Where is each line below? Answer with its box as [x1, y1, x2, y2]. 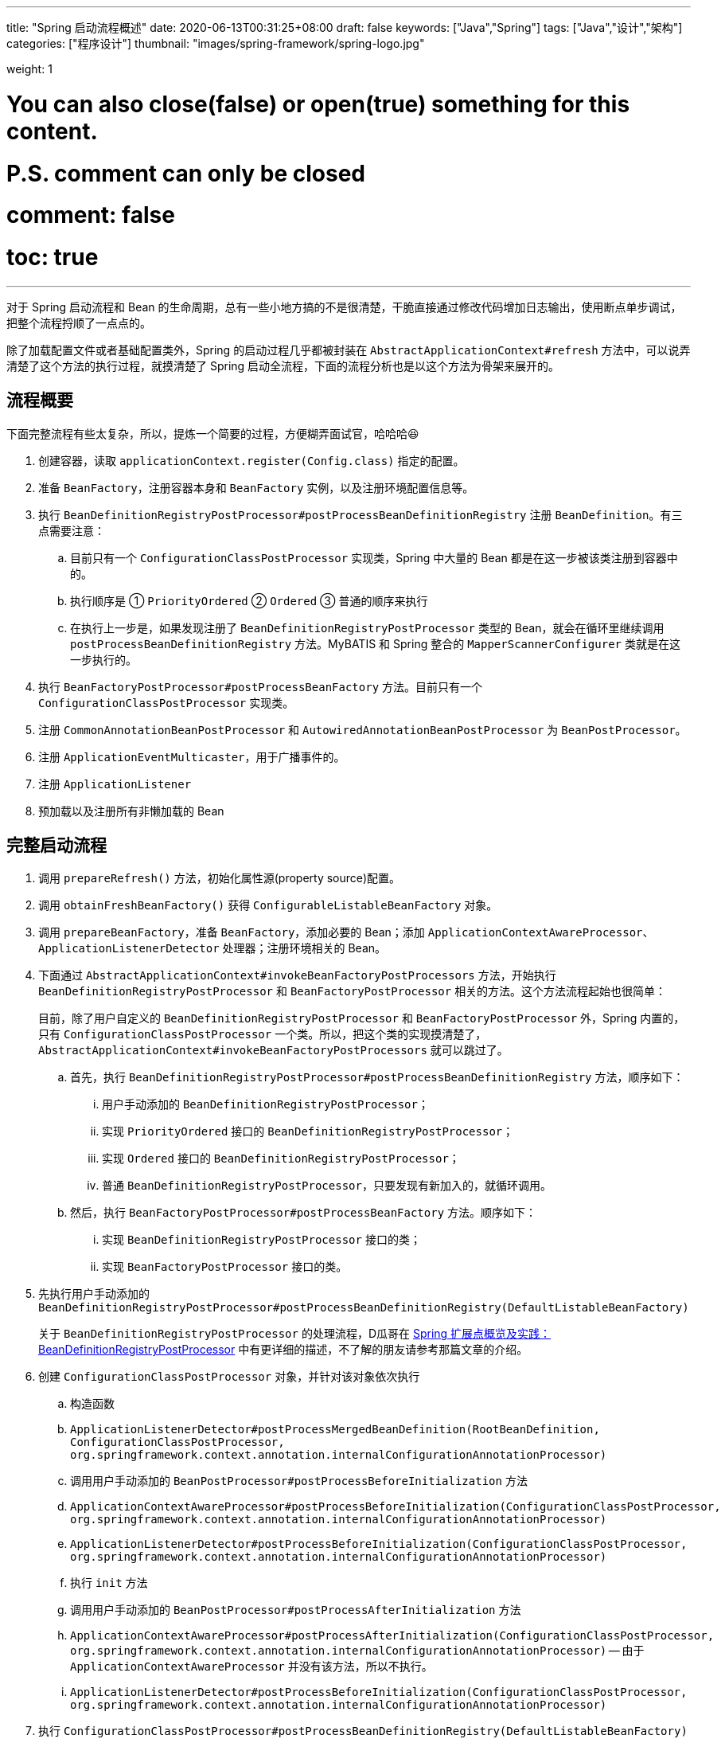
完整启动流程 [6, 835, 107, 856]
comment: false [6, 201, 175, 229]
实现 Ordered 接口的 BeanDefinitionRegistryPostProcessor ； [102, 1151, 460, 1166]
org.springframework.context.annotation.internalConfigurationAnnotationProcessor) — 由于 [70, 1643, 645, 1658]
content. [6, 117, 98, 145]
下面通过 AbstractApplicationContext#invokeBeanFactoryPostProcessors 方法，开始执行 [38, 968, 556, 983]
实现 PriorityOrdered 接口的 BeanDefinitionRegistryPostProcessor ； [102, 1124, 514, 1139]
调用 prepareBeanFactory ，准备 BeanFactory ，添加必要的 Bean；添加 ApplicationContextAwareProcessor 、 [38, 925, 654, 940]
